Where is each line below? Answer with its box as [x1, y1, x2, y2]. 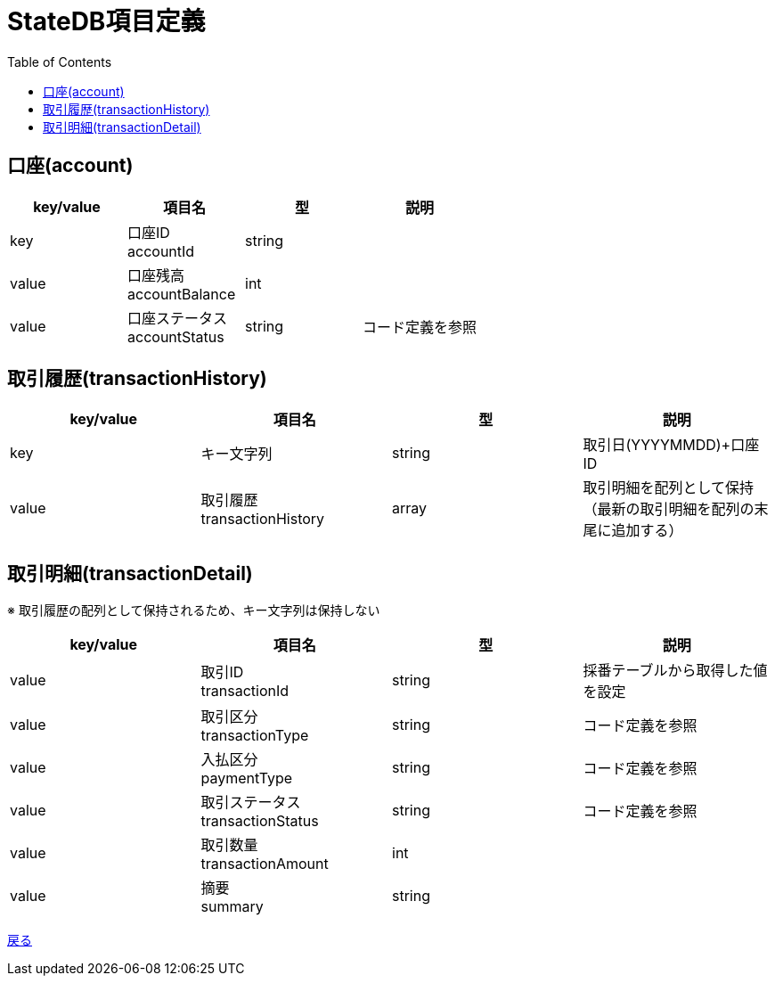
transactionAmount [200, 855, 329, 873]
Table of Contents [7, 53, 112, 70]
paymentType [200, 769, 293, 788]
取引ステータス [200, 793, 301, 812]
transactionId [200, 682, 290, 700]
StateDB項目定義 [7, 6, 206, 37]
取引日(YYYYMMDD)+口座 [583, 436, 760, 455]
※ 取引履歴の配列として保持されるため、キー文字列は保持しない [7, 602, 380, 618]
